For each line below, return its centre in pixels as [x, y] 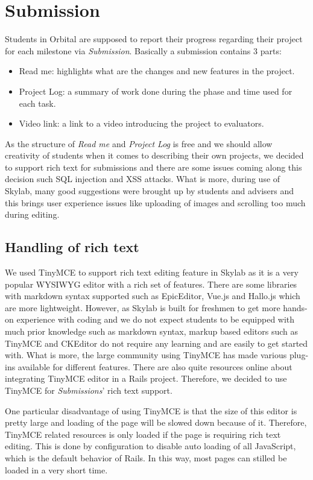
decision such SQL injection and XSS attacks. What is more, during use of [143, 179]
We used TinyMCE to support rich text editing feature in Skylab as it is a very [152, 272]
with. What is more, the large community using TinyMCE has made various [146, 355]
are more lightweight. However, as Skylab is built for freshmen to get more [143, 307]
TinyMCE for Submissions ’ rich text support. [89, 390]
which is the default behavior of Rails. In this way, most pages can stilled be [146, 457]
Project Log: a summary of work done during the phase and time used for [156, 91]
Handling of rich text [72, 247]
